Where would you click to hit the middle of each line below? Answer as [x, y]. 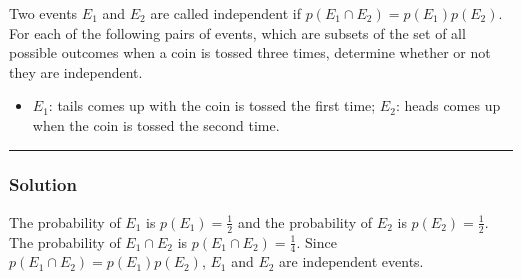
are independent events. [351, 261]
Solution [43, 184]
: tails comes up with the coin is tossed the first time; [212, 105]
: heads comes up [448, 105]
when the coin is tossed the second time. [156, 124]
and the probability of [305, 221]
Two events [43, 13]
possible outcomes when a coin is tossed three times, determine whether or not [250, 52]
